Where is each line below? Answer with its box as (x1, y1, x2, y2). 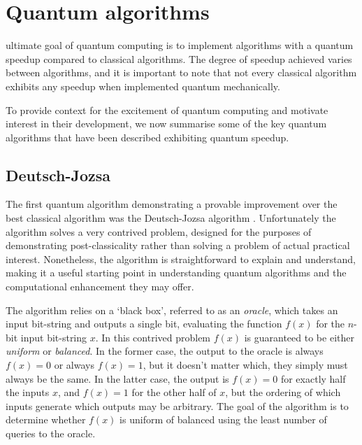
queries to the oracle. (6, 425, 96, 440)
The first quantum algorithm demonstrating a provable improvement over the (6, 197, 338, 211)
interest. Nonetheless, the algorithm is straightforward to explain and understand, (6, 251, 356, 266)
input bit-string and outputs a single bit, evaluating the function (6, 316, 282, 331)
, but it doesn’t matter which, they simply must (143, 358, 348, 372)
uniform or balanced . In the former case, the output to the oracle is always (6, 344, 324, 358)
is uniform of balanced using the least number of (120, 412, 327, 427)
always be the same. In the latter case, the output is (6, 371, 229, 386)
